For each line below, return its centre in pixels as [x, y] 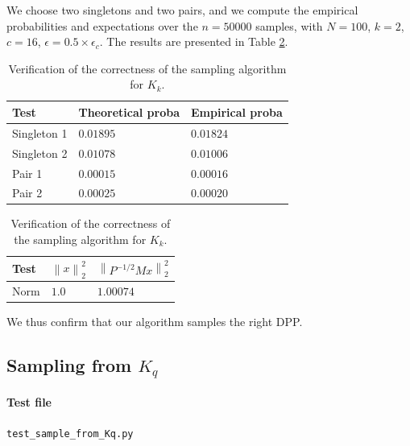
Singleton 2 [40, 153]
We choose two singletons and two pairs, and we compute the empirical [182, 10]
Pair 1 [27, 173]
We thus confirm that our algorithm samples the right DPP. [155, 322]
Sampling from [69, 365]
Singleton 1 [40, 132]
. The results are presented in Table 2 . [194, 41]
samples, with [289, 25]
